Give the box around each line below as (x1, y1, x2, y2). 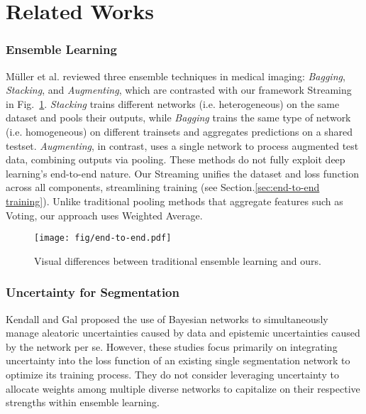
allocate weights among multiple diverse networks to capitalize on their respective (6, 381, 360, 396)
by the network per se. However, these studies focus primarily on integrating (6, 339, 338, 354)
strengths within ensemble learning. (6, 395, 160, 410)
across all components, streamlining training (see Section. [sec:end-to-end (6, 180, 320, 195)
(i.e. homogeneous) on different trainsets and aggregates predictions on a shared (6, 124, 353, 138)
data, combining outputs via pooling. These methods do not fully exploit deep (6, 152, 345, 167)
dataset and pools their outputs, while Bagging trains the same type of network (6, 110, 351, 125)
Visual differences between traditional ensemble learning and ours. (34, 253, 321, 268)
